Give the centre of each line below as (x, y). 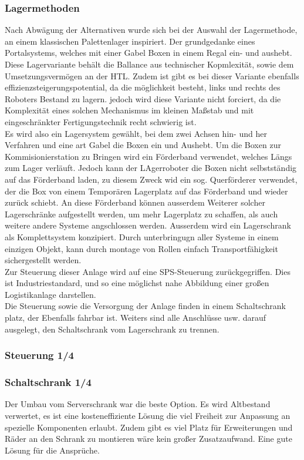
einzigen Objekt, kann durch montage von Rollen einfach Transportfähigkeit (141, 248)
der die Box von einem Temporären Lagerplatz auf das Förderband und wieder (146, 191)
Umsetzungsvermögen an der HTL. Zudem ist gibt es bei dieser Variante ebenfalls (152, 75)
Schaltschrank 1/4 (48, 382)
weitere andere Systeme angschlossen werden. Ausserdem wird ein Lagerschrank (148, 225)
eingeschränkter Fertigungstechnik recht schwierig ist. (101, 121)
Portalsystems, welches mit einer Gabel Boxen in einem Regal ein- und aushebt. (148, 53)
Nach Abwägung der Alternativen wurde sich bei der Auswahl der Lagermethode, (151, 30)
